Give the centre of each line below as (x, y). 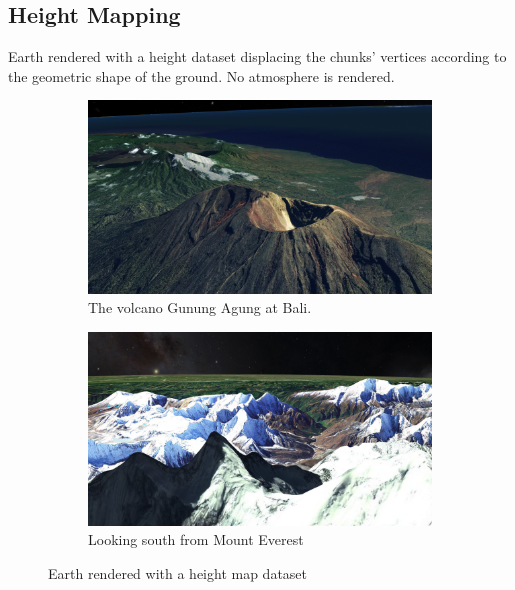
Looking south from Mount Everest (196, 539)
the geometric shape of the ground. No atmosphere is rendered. (201, 75)
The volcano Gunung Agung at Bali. (200, 307)
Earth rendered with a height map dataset (178, 572)
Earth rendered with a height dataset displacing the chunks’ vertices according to (257, 56)
